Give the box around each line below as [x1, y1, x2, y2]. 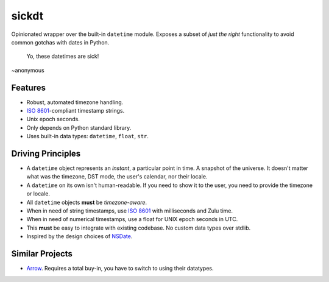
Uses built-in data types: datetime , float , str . [26, 133, 149, 140]
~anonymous [11, 66, 45, 74]
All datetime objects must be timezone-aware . [26, 199, 147, 206]
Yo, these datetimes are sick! [26, 52, 99, 60]
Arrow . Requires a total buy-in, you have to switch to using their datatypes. [26, 265, 214, 272]
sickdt [11, 9, 44, 23]
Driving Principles [11, 149, 81, 158]
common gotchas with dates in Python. [11, 38, 110, 46]
